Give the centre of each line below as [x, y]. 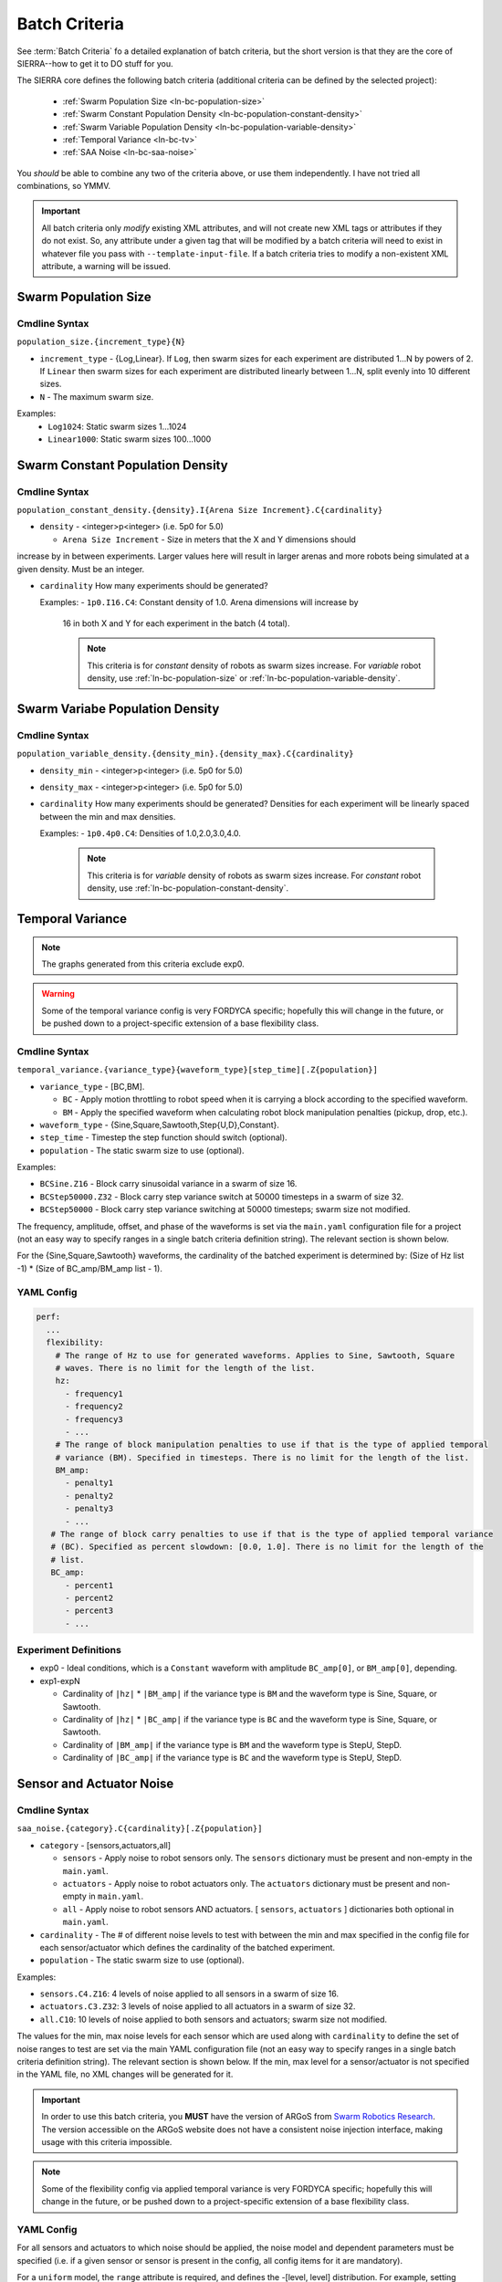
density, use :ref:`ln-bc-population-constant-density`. [188, 888]
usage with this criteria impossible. [107, 2141]
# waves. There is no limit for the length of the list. [185, 1368]
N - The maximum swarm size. [97, 396]
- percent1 [89, 1585]
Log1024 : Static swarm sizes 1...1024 [117, 426]
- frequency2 [94, 1407]
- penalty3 [89, 1509]
